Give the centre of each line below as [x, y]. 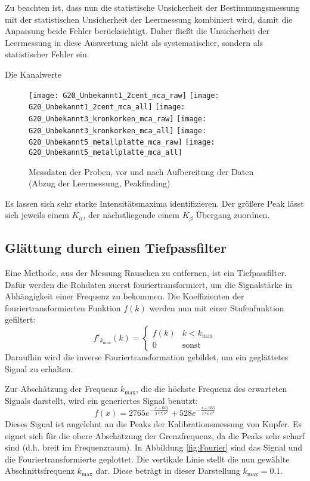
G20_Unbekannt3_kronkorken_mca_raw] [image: [118, 119]
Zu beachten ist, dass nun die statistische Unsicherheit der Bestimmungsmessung [152, 7]
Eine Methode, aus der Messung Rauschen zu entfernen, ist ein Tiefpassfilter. [146, 272]
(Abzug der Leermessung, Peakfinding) [100, 183]
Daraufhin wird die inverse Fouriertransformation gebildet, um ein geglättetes [147, 356]
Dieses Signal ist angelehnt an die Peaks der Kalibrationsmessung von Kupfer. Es [153, 424]
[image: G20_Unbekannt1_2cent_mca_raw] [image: [124, 95]
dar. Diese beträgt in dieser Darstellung [168, 471]
